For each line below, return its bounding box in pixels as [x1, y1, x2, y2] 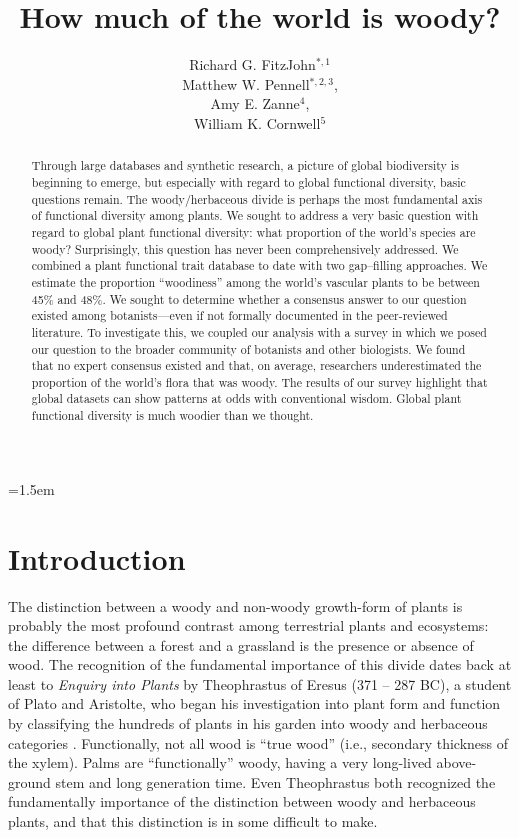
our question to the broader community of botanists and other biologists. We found [31, 340, 466, 357]
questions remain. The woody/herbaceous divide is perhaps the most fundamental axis [31, 190, 483, 207]
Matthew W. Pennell [182, 73, 310, 94]
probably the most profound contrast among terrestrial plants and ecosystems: [8, 615, 489, 636]
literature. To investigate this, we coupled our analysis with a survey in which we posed [31, 323, 487, 340]
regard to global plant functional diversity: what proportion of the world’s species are [31, 223, 476, 240]
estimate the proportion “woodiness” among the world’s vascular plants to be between [31, 273, 480, 290]
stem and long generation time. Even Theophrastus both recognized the [55, 771, 496, 792]
